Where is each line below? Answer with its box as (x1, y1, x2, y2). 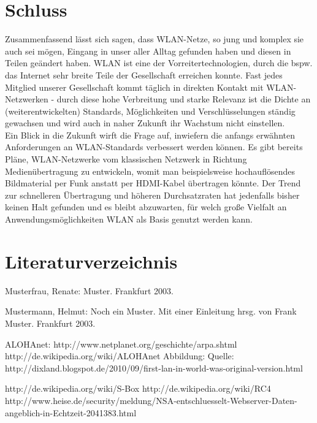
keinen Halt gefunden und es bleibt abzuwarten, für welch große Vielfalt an (5, 200, 287, 213)
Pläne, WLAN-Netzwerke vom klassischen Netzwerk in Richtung (5, 153, 247, 166)
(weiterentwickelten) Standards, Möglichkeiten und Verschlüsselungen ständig (5, 104, 296, 117)
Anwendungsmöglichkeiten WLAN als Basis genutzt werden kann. (5, 213, 253, 226)
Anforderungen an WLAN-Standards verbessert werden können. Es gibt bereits (5, 140, 303, 153)
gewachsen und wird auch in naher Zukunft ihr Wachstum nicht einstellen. (5, 116, 285, 129)
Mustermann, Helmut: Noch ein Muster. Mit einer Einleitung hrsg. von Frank (5, 305, 297, 318)
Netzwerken (5, 93, 48, 105)
